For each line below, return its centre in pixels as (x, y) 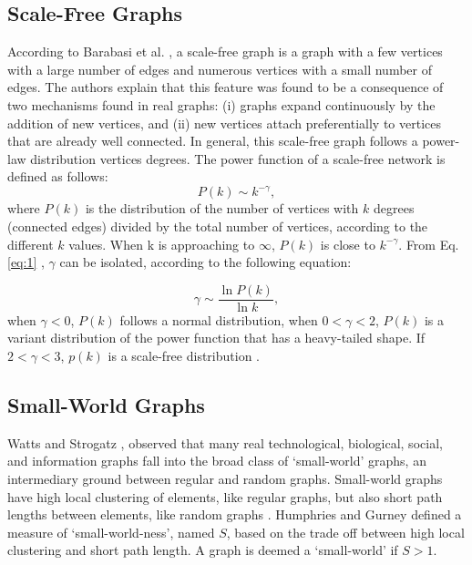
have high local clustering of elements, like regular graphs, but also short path (225, 496)
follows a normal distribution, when (219, 319)
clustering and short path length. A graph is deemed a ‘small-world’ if (203, 550)
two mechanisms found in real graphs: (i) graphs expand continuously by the (221, 104)
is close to (348, 244)
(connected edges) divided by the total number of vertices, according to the (218, 226)
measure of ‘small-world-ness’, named (111, 532)
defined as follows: (58, 176)
